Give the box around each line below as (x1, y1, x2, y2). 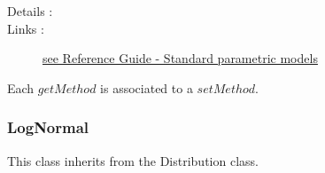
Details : (7, 2, 53, 20)
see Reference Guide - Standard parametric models (43, 49, 318, 67)
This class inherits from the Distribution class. (7, 151, 259, 169)
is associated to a (100, 78, 193, 97)
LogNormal (7, 116, 89, 138)
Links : (7, 19, 44, 37)
